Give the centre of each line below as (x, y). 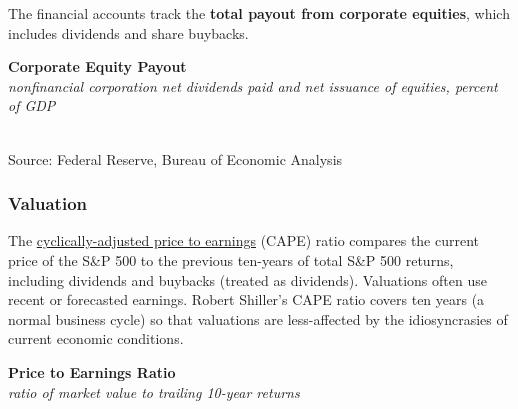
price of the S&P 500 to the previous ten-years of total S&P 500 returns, (231, 259)
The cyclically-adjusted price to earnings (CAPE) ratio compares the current (244, 240)
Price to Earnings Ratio (92, 371)
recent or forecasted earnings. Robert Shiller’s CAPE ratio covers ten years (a (246, 299)
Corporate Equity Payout (97, 66)
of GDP (32, 105)
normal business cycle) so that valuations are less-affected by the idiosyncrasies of (258, 318)
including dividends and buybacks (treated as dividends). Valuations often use (247, 279)
